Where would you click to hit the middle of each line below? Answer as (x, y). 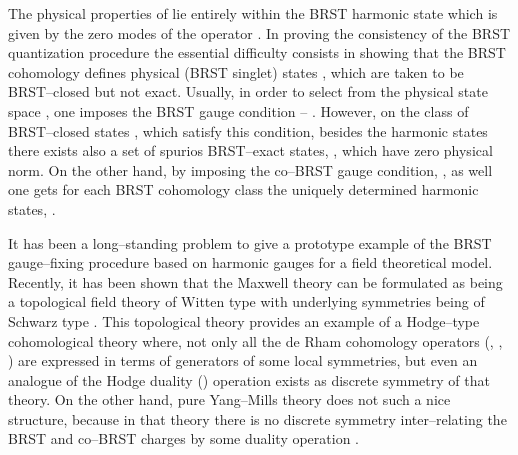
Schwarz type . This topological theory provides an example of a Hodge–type (244, 320)
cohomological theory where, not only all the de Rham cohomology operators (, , (255, 340)
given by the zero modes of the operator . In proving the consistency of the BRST (259, 32)
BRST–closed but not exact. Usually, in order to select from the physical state (248, 91)
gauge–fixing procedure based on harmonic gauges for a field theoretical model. (250, 262)
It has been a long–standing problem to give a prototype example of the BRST (250, 242)
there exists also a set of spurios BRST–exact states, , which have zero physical (250, 150)
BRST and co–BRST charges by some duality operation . (184, 438)
